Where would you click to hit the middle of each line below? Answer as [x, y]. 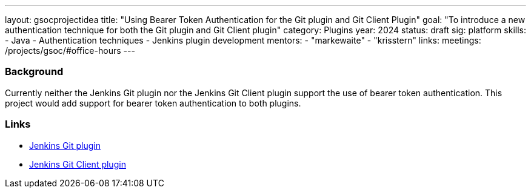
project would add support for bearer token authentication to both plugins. [153, 103]
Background [34, 72]
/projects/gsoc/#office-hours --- [70, 51]
